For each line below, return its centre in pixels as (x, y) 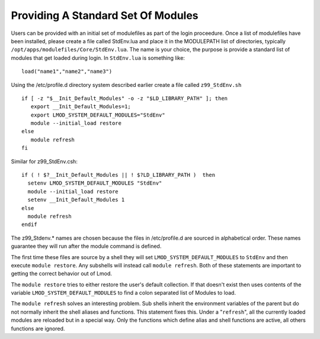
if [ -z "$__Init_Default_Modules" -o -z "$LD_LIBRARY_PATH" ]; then (125, 98)
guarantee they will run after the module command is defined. (86, 246)
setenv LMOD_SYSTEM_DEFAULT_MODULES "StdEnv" (95, 183)
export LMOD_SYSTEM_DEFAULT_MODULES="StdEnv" (98, 115)
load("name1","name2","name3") (67, 72)
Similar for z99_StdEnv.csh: (44, 161)
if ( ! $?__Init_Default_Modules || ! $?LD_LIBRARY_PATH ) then (119, 175)
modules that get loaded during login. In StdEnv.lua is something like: (98, 58)
